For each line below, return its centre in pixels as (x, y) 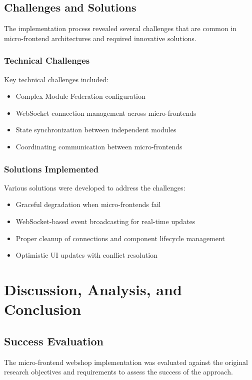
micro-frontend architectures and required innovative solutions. (100, 38)
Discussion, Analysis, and (93, 289)
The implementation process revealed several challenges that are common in (120, 28)
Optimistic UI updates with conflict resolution (86, 255)
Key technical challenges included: (56, 79)
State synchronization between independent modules (96, 130)
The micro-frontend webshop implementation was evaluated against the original (126, 362)
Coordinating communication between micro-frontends (99, 146)
